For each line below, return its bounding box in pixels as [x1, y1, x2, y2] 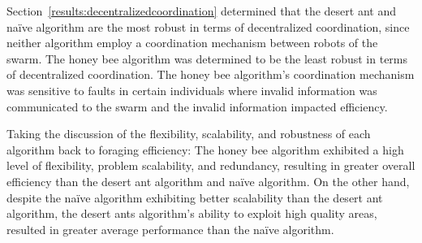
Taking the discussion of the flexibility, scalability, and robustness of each [6, 125, 371, 142]
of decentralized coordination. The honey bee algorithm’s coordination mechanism [6, 66, 415, 83]
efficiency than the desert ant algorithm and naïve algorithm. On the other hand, [6, 172, 410, 189]
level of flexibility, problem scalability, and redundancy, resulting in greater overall [6, 157, 416, 174]
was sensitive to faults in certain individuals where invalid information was [6, 81, 377, 98]
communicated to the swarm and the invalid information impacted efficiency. [6, 98, 388, 115]
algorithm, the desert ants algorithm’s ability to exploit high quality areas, [6, 205, 377, 222]
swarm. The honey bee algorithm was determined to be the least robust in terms [6, 50, 408, 67]
